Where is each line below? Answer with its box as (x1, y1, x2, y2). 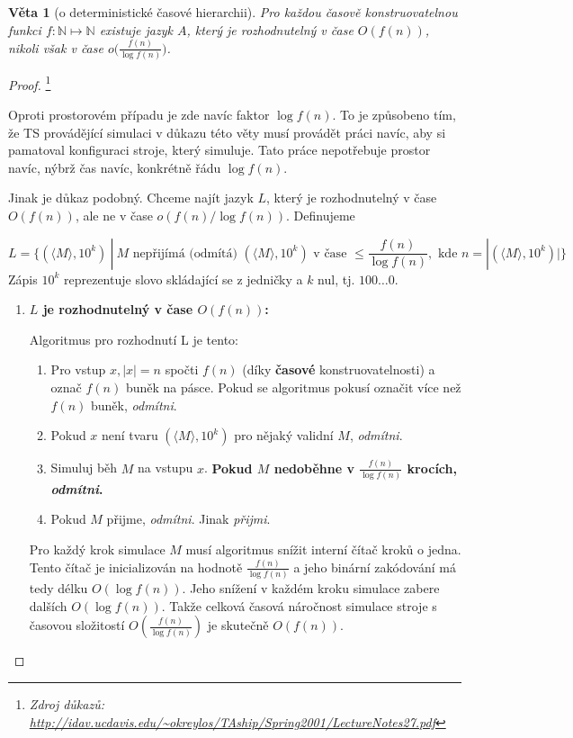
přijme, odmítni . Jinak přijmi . (106, 509, 271, 528)
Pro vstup (50, 360, 106, 379)
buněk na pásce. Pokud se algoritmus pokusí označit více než (125, 378, 461, 396)
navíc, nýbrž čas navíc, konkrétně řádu (8, 157, 221, 176)
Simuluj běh (50, 458, 118, 477)
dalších (29, 596, 67, 615)
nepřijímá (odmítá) (132, 247, 237, 260)
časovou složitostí (29, 616, 125, 634)
